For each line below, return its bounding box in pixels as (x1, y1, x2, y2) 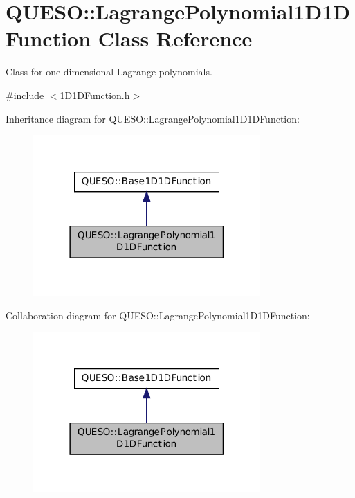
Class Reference (98, 24, 253, 53)
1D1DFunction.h (60, 87, 130, 102)
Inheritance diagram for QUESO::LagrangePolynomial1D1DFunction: (6, 111, 300, 125)
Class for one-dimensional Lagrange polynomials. (6, 64, 212, 79)
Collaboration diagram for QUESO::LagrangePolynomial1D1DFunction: (6, 308, 310, 322)
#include (6, 87, 44, 102)
